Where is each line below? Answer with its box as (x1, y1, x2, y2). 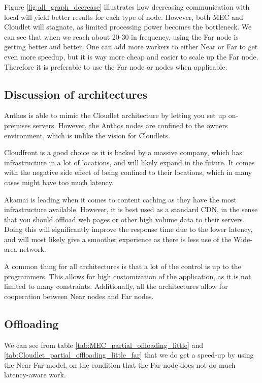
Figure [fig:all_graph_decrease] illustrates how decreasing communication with (4, 2, 250, 12)
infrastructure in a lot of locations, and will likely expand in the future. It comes (4, 157, 255, 167)
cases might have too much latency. (4, 176, 114, 187)
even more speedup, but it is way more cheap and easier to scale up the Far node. (4, 51, 258, 62)
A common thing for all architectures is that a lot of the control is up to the (4, 261, 241, 272)
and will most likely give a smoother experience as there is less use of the (4, 233, 232, 244)
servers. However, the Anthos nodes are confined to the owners (32, 120, 228, 130)
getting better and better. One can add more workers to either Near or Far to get (4, 41, 258, 52)
